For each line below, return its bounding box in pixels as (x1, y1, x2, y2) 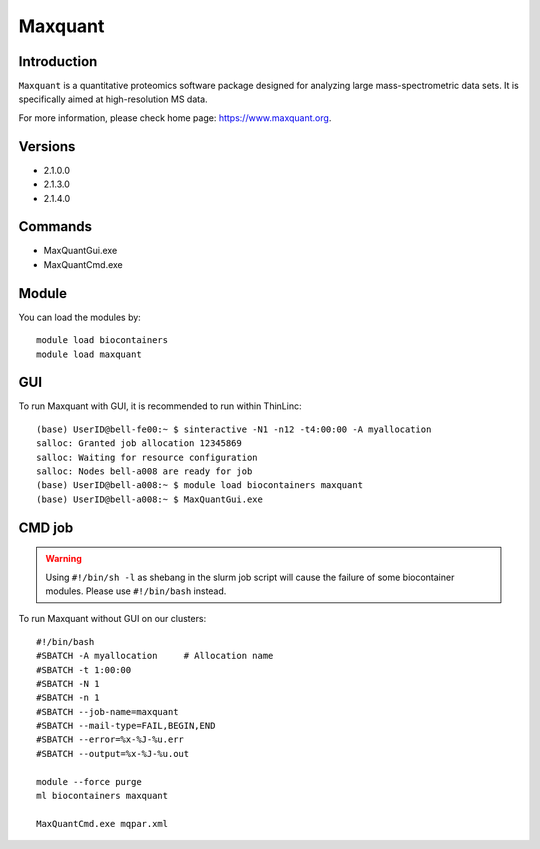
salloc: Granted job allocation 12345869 (36, 438, 242, 449)
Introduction (18, 53, 98, 70)
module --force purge (36, 776, 142, 787)
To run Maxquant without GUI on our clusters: (18, 613, 207, 625)
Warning (45, 553, 82, 565)
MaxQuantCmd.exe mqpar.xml (36, 818, 169, 829)
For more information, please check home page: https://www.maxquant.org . (18, 111, 332, 124)
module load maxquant (36, 348, 142, 360)
